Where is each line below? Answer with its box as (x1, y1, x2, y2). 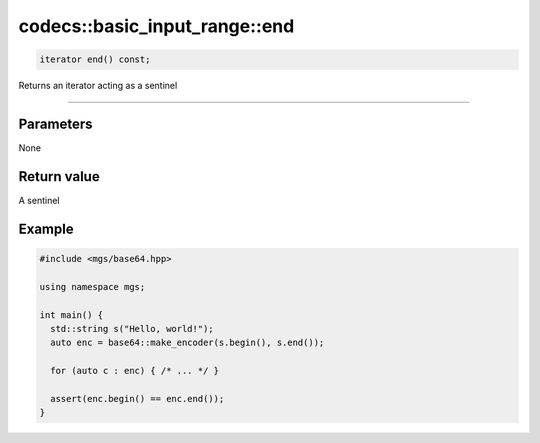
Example (18, 220, 74, 237)
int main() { (39, 309, 104, 320)
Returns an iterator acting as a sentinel (18, 80, 178, 92)
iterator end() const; (39, 54, 151, 65)
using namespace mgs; (39, 281, 146, 292)
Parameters (18, 115, 93, 132)
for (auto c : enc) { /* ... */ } (50, 365, 220, 377)
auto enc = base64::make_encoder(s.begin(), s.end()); (50, 337, 325, 349)
